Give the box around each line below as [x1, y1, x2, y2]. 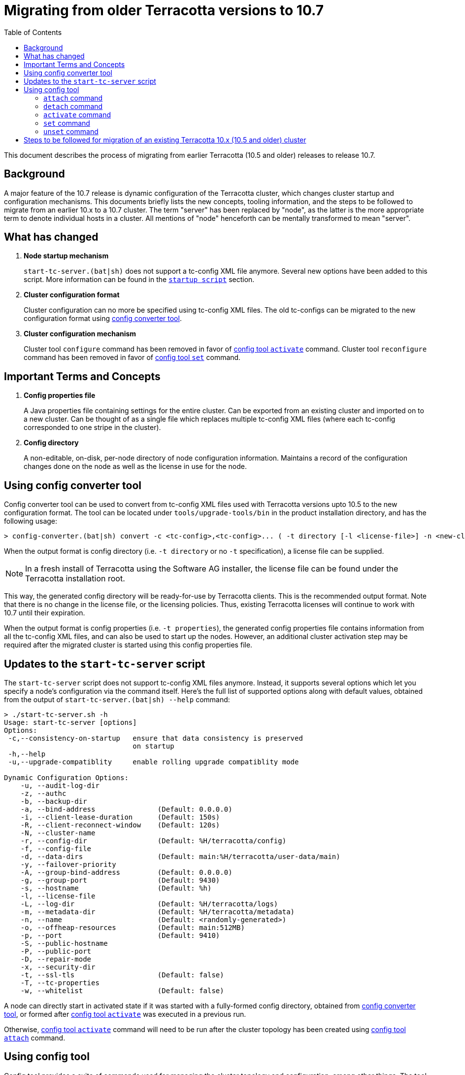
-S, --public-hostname [20, 939, 108, 947]
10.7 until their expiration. [4, 609, 85, 617]
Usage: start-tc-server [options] [4, 718, 137, 726]
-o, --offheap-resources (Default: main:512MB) [20, 923, 245, 932]
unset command [43, 127, 99, 136]
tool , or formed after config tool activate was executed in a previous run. [4, 1009, 246, 1018]
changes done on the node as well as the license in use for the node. [24, 462, 247, 471]
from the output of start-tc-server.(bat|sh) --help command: [4, 695, 230, 704]
